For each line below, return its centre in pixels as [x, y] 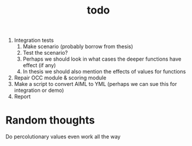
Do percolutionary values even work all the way [63, 137]
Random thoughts [50, 120]
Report [22, 97]
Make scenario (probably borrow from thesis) [78, 47]
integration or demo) [39, 90]
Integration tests [34, 40]
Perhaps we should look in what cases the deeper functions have [102, 59]
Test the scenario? [45, 53]
